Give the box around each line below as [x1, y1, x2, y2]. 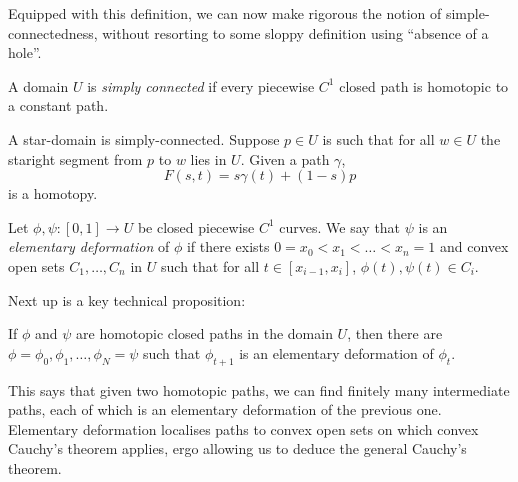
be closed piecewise [137, 216, 255, 237]
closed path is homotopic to [339, 75, 509, 96]
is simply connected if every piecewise [87, 75, 315, 96]
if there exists [186, 236, 270, 257]
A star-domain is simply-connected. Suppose [8, 128, 280, 149]
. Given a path [240, 148, 330, 169]
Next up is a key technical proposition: [8, 289, 246, 310]
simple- [445, 3, 490, 23]
